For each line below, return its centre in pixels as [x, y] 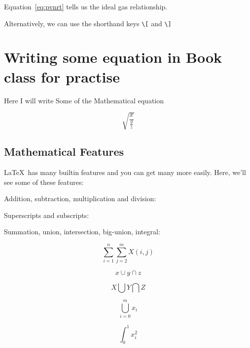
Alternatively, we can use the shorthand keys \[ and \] [88, 23]
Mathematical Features [64, 152]
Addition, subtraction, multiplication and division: [80, 198]
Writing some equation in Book [113, 57]
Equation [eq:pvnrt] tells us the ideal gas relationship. [86, 6]
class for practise [62, 76]
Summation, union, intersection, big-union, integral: [82, 232]
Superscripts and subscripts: [47, 215]
